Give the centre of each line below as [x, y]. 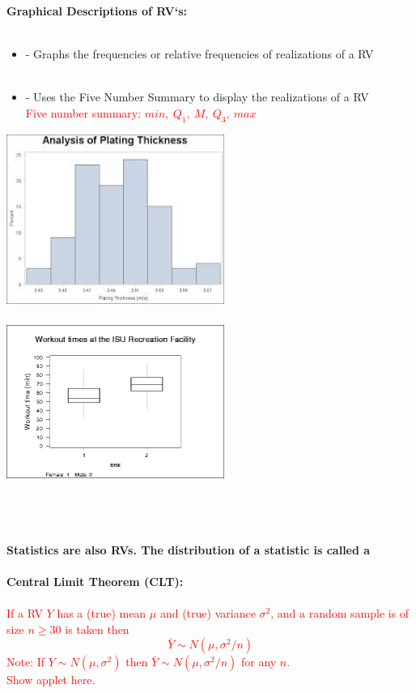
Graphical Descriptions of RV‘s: [97, 11]
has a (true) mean [102, 613]
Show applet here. [51, 680]
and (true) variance [208, 613]
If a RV [25, 613]
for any [259, 662]
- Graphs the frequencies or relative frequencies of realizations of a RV [200, 54]
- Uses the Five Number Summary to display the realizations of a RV [197, 97]
